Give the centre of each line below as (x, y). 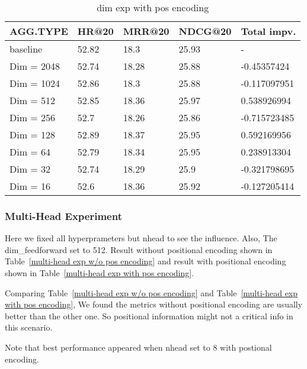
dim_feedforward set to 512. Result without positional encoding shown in (139, 249)
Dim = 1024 (35, 83)
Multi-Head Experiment (63, 216)
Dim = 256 (33, 117)
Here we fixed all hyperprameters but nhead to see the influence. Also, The (141, 238)
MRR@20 (146, 31)
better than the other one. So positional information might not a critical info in (149, 315)
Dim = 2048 (35, 66)
